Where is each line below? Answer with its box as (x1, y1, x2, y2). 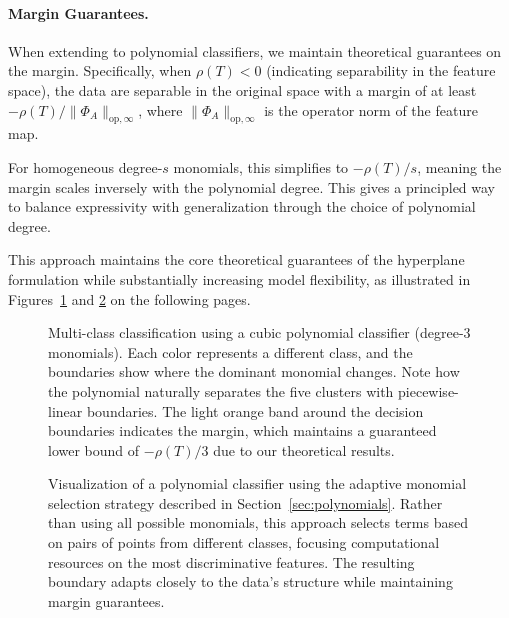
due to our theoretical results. (213, 439, 395, 460)
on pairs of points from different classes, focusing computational (48, 532, 440, 553)
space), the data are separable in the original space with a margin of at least (8, 79, 477, 100)
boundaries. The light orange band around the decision (86, 400, 424, 421)
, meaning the (417, 156, 502, 177)
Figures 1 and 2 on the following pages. (8, 288, 251, 309)
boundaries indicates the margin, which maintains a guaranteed (48, 420, 437, 441)
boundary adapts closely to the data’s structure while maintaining (48, 571, 453, 592)
